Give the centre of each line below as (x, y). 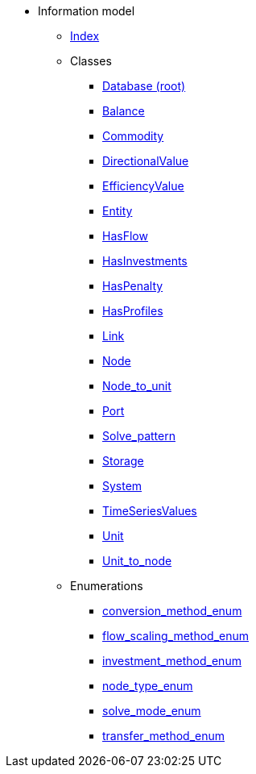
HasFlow (125, 236)
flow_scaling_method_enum (176, 636)
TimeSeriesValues (150, 511)
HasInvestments (145, 261)
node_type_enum (148, 686)
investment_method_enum (172, 661)
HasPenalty (133, 286)
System (122, 486)
